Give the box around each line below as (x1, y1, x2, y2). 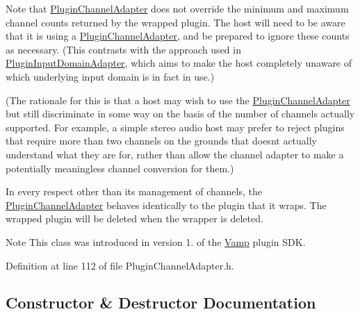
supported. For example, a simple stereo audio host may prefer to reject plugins (6, 119, 345, 134)
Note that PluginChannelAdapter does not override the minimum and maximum (6, 1, 349, 15)
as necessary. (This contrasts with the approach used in (6, 42, 241, 56)
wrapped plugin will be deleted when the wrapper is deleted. (6, 211, 263, 226)
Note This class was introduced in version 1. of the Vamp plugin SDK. (6, 234, 306, 249)
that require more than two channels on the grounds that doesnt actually (6, 133, 318, 148)
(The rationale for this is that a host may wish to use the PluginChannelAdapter (6, 92, 350, 107)
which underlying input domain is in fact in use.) (6, 69, 215, 83)
